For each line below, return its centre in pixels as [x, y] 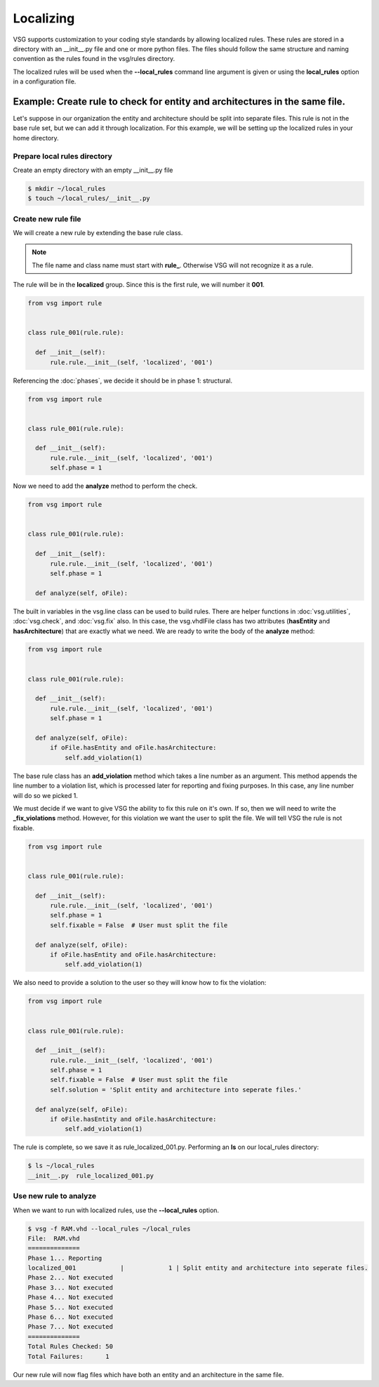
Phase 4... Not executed [71, 1298]
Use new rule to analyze [55, 1196]
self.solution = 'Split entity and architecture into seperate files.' [176, 1089]
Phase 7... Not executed [71, 1327]
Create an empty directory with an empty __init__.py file [93, 170]
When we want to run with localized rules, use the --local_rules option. [116, 1210]
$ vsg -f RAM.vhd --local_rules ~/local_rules [109, 1229]
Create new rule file [47, 219]
